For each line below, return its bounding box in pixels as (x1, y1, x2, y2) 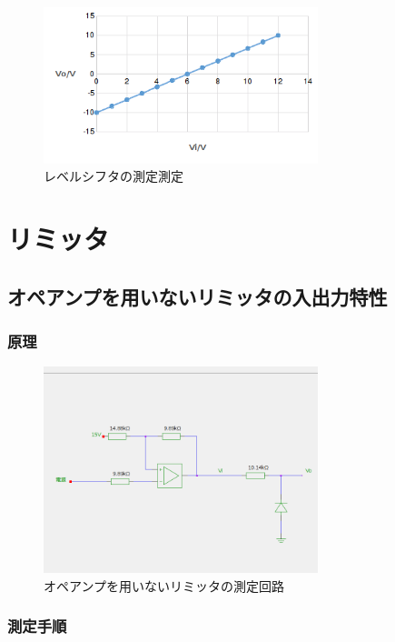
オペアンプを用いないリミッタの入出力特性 (7, 282, 388, 310)
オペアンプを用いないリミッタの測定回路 (44, 576, 285, 595)
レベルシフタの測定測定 (44, 166, 183, 186)
